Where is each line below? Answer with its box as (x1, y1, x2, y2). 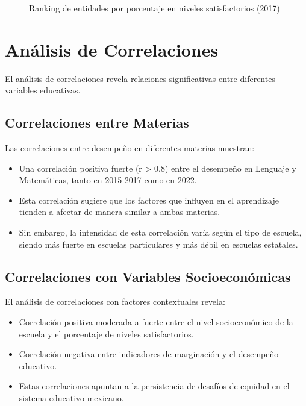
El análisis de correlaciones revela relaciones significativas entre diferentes (5, 72, 275, 84)
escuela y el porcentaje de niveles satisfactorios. (19, 327, 194, 340)
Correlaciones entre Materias (5, 113, 189, 132)
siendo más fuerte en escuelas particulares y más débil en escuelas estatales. (19, 237, 298, 250)
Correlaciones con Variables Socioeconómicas (5, 267, 291, 286)
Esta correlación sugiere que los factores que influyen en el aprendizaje (19, 193, 279, 206)
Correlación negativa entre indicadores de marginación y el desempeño (19, 348, 279, 360)
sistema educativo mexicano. (19, 392, 124, 404)
